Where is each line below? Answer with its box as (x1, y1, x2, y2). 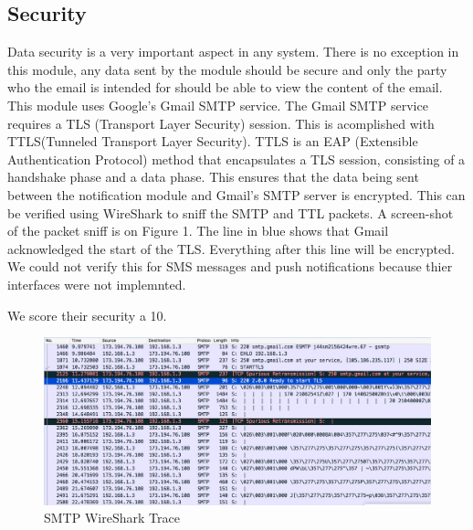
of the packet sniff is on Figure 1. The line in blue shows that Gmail (7, 221, 389, 240)
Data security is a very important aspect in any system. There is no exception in (7, 42, 459, 61)
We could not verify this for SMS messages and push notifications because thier (7, 257, 453, 276)
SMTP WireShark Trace (44, 508, 180, 527)
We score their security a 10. (7, 305, 167, 324)
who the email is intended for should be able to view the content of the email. (7, 78, 443, 97)
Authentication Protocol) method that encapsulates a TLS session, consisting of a (7, 149, 466, 168)
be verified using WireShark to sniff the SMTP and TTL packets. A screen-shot (7, 203, 454, 222)
